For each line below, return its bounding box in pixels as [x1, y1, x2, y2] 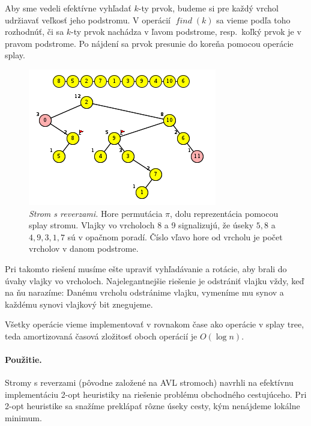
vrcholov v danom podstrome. [29, 242, 139, 255]
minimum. [5, 412, 42, 424]
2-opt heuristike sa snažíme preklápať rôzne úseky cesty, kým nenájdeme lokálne [5, 400, 300, 412]
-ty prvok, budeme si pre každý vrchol [138, 2, 279, 14]
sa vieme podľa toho [216, 13, 291, 26]
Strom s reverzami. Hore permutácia [29, 207, 163, 219]
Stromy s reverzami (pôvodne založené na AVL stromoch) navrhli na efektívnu [5, 376, 294, 389]
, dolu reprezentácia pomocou [170, 207, 279, 219]
